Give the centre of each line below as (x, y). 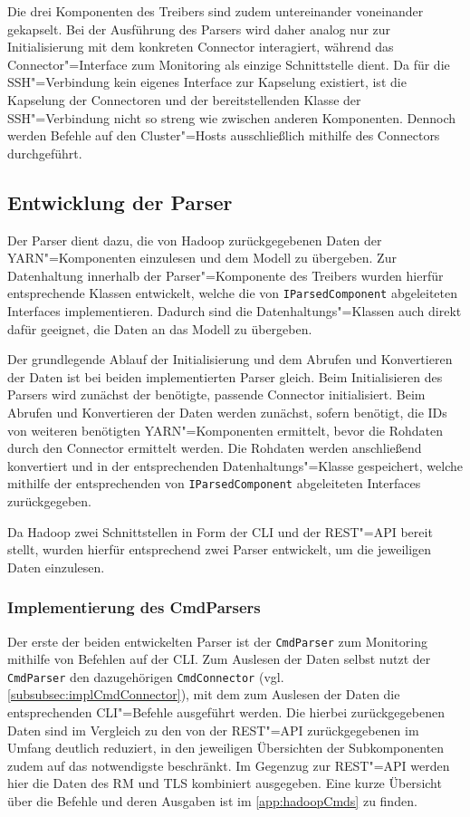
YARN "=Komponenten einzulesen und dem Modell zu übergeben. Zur (202, 258)
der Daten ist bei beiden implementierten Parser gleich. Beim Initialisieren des (225, 376)
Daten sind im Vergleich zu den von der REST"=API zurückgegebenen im (213, 730)
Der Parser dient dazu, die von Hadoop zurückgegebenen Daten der (195, 240)
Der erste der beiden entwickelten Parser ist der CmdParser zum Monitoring (217, 641)
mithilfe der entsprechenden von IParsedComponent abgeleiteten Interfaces (214, 483)
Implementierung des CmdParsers (134, 607)
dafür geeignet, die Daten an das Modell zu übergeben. (160, 328)
